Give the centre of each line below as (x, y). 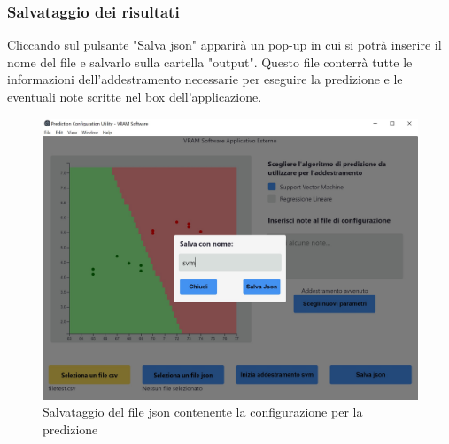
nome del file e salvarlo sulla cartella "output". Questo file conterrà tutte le (210, 61)
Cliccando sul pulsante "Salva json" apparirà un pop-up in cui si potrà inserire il (224, 45)
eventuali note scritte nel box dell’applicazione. (135, 96)
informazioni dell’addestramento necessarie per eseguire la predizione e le (205, 79)
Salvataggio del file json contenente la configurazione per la (203, 412)
